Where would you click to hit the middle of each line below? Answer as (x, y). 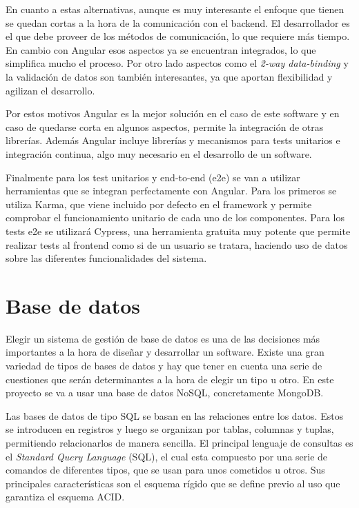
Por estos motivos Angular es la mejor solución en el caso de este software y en (173, 113)
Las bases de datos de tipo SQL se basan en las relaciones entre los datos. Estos (175, 415)
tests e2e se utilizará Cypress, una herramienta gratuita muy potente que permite (178, 231)
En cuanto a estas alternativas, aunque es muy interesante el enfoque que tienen (175, 9)
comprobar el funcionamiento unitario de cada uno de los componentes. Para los (175, 217)
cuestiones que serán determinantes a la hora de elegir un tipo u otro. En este (170, 379)
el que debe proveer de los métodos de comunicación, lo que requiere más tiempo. (178, 36)
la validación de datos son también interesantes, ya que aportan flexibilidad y (169, 76)
